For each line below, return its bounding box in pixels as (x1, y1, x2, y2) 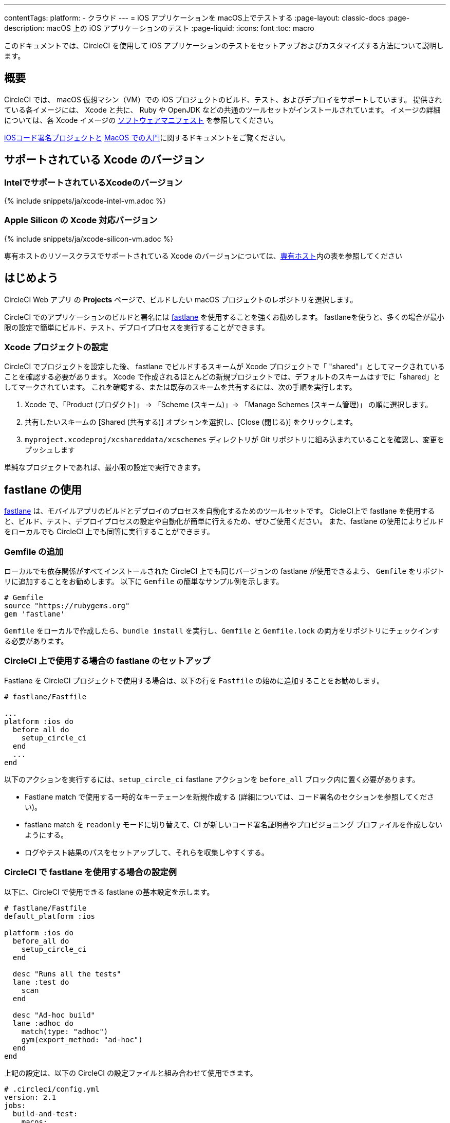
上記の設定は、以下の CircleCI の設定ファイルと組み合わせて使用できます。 (4, 1068, 257, 1077)
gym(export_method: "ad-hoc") (21, 1035, 143, 1044)
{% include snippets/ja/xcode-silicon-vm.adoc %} (4, 234, 174, 243)
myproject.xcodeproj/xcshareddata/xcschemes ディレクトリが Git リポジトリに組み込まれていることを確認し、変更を (25, 435, 444, 444)
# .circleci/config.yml (4, 1084, 100, 1093)
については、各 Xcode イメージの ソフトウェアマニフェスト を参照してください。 (4, 115, 278, 124)
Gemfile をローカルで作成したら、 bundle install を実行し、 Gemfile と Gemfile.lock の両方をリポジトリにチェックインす (4, 626, 439, 635)
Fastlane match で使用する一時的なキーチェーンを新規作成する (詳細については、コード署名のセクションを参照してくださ (25, 792, 434, 801)
